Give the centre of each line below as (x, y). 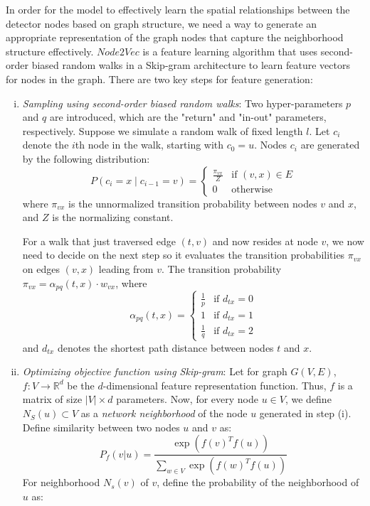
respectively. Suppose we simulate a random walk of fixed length (163, 130)
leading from (126, 268)
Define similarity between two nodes (101, 427)
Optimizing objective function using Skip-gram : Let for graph (155, 371)
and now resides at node (265, 241)
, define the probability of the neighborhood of (258, 482)
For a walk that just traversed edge (99, 241)
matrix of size (52, 399)
